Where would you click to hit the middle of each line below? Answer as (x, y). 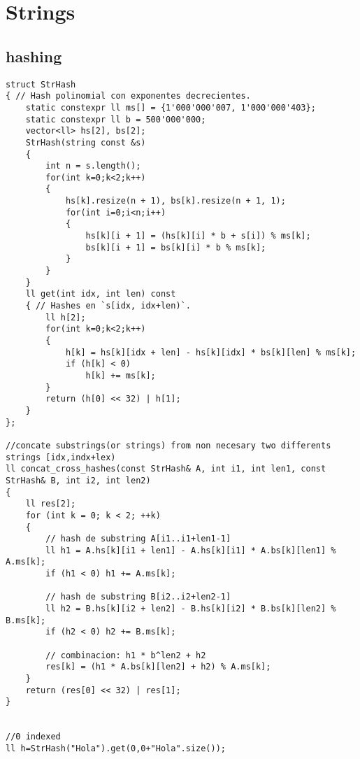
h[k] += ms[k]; (121, 375)
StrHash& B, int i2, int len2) (78, 480)
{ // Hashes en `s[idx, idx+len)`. (108, 306)
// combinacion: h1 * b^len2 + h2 (126, 655)
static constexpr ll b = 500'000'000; (116, 119)
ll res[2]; (51, 504)
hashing (34, 56)
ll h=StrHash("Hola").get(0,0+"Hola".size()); (116, 748)
